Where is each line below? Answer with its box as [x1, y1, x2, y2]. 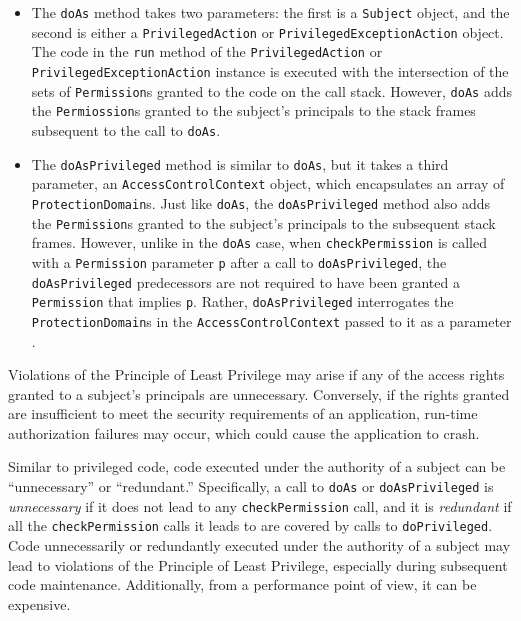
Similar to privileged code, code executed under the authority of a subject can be [8, 456, 506, 477]
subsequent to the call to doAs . [31, 119, 221, 140]
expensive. [8, 593, 71, 614]
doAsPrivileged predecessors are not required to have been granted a [31, 271, 460, 292]
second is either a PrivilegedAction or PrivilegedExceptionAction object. [31, 21, 504, 42]
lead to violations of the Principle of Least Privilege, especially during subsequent [8, 554, 508, 575]
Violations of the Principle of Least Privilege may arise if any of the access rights [8, 364, 505, 385]
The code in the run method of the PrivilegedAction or [31, 41, 383, 62]
